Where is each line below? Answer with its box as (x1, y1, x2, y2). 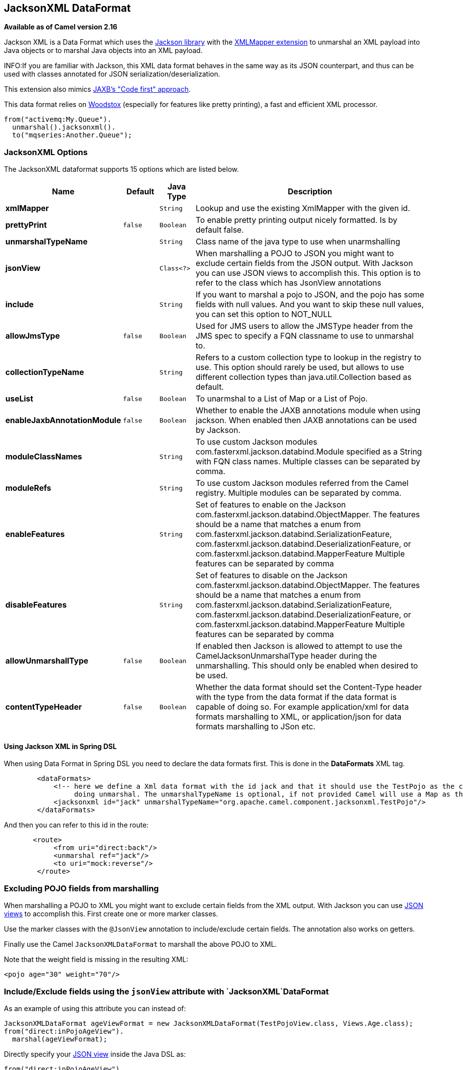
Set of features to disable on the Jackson (196, 570, 348, 581)
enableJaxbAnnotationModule (5, 415, 121, 426)
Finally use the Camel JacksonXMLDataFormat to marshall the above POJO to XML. (4, 940, 277, 949)
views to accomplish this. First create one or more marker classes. (4, 909, 218, 918)
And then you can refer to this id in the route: (4, 821, 149, 829)
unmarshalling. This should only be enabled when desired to (196, 661, 418, 671)
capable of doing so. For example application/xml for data (196, 702, 409, 712)
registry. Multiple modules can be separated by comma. (196, 488, 402, 498)
